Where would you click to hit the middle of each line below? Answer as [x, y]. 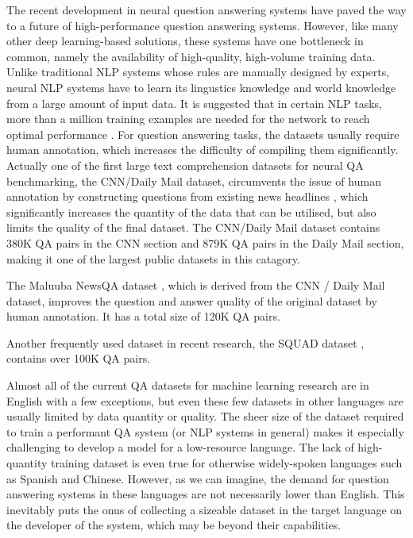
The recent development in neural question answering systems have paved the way [206, 10]
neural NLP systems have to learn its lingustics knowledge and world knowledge [201, 87]
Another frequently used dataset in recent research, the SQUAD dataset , [185, 342]
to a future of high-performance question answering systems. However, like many [203, 25]
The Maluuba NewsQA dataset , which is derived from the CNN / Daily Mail [196, 285]
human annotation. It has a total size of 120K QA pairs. [143, 316]
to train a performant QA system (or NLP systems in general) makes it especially [205, 431]
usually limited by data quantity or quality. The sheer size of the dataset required [205, 416]
